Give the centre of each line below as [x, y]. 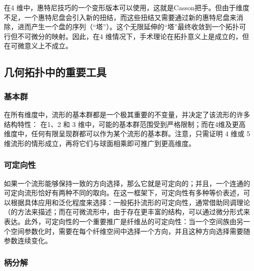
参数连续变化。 [28, 240]
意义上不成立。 [48, 46]
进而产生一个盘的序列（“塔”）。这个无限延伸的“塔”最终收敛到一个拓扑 [128, 27]
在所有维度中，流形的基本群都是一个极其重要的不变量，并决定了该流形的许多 [127, 114]
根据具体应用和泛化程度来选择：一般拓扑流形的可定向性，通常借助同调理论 [130, 202]
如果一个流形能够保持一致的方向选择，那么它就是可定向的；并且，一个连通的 [127, 183]
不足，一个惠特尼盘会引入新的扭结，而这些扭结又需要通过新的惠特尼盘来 [120, 17]
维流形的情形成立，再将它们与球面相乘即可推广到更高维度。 [100, 143]
